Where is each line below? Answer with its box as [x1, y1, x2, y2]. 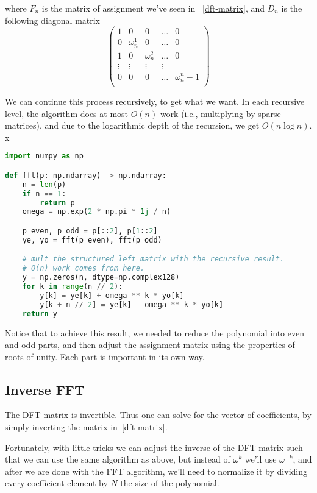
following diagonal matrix [5, 13, 101, 26]
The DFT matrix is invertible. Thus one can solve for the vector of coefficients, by [5, 408, 312, 421]
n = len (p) [22, 180, 66, 189]
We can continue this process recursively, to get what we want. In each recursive [5, 95, 305, 108]
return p [40, 198, 75, 207]
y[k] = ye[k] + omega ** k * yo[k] [40, 291, 184, 300]
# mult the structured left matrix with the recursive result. [22, 255, 285, 264]
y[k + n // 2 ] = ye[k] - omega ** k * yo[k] [40, 300, 224, 309]
